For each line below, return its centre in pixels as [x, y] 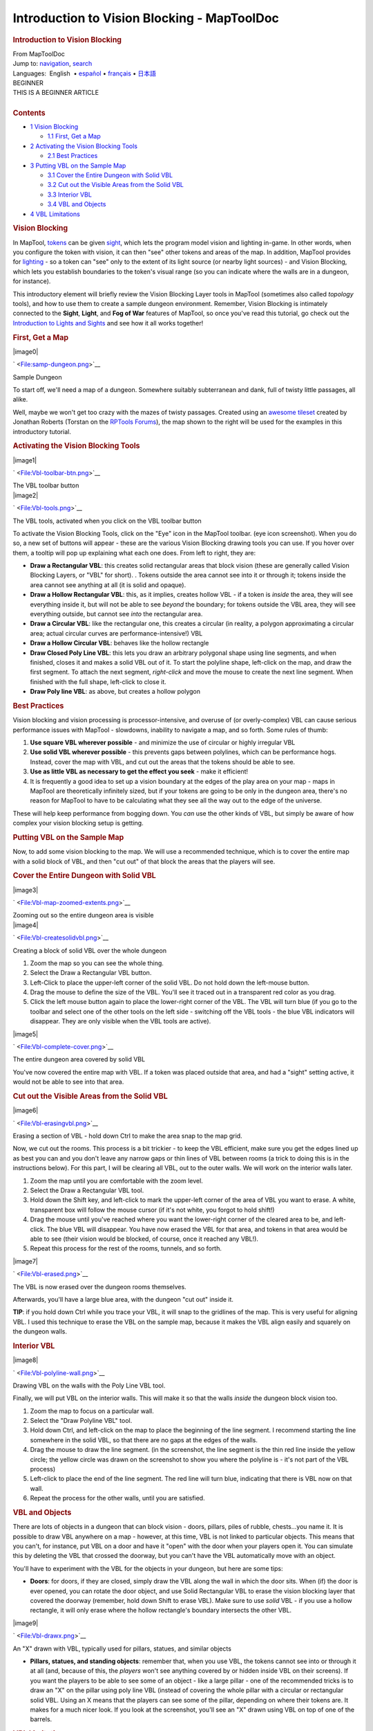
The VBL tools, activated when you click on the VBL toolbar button [107, 521]
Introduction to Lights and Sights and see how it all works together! [108, 323]
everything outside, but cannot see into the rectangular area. [116, 614]
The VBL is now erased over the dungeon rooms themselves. [99, 1286]
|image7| [25, 1261]
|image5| [25, 1034]
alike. [20, 400]
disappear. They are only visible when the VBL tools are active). [121, 1021]
